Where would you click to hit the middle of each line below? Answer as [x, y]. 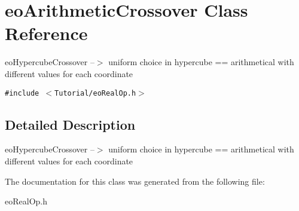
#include [22, 93]
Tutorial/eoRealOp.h [95, 93]
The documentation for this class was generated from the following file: [135, 181]
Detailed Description [70, 124]
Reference [46, 33]
